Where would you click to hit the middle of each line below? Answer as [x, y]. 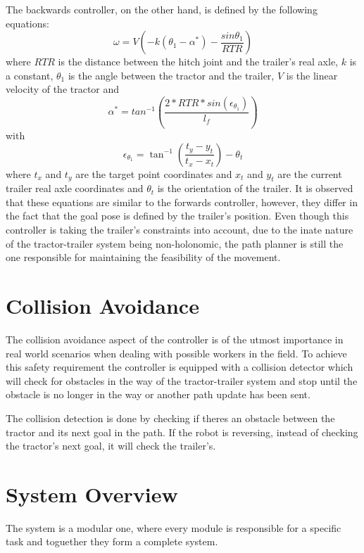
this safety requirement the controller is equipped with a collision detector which [180, 367]
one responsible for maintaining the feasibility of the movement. [143, 257]
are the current [310, 173]
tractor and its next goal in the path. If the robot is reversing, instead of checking [182, 432]
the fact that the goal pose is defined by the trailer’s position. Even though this [177, 216]
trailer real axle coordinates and [75, 188]
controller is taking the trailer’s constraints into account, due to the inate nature [180, 230]
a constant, [30, 75]
